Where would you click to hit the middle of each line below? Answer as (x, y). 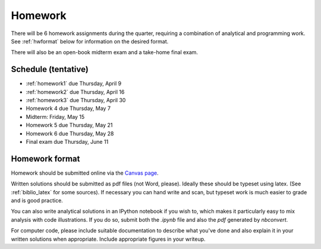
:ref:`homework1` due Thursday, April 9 (74, 84)
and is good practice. (37, 201)
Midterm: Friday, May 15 (55, 116)
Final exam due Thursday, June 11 (67, 141)
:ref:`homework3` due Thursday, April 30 (76, 100)
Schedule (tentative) (50, 69)
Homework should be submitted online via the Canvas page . (85, 173)
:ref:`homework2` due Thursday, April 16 (75, 92)
